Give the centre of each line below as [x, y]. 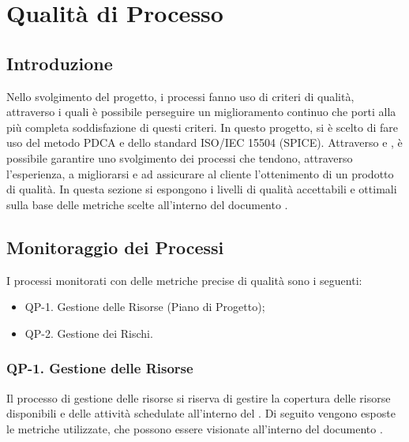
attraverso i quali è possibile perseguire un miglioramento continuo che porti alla [201, 112]
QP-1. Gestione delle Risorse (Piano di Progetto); [145, 307]
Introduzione [60, 63]
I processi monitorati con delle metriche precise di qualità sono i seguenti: [184, 280]
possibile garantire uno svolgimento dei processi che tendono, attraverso [180, 157]
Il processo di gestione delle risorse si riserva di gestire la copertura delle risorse [199, 397]
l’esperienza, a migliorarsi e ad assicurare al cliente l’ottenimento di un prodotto [200, 173]
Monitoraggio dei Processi [115, 247]
